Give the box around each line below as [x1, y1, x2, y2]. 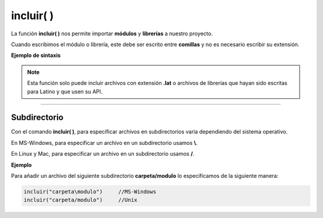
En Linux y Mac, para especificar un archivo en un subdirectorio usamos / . [11, 150, 194, 158]
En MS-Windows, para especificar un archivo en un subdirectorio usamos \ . [11, 139, 198, 146]
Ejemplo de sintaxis [11, 52, 61, 59]
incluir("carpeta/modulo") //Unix [23, 196, 138, 204]
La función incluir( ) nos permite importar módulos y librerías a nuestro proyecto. [11, 30, 213, 37]
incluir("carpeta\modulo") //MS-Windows [23, 188, 157, 195]
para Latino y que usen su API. [27, 87, 103, 95]
